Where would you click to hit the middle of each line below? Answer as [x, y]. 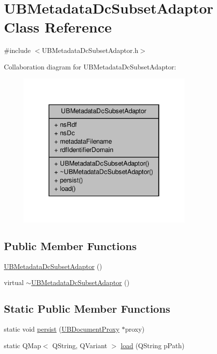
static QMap [23, 345]
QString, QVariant [80, 345]
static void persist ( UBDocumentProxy [62, 329]
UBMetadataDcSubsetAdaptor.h [90, 50]
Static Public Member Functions [87, 309]
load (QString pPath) [153, 345]
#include [17, 50]
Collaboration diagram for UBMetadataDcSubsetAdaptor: [90, 66]
